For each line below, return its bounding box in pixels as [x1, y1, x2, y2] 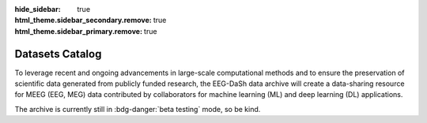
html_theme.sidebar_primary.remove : [14, 26, 142, 35]
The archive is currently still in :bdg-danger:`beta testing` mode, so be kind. [14, 104, 261, 114]
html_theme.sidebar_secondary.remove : [14, 16, 152, 25]
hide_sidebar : [14, 5, 61, 13]
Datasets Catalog [14, 47, 102, 61]
